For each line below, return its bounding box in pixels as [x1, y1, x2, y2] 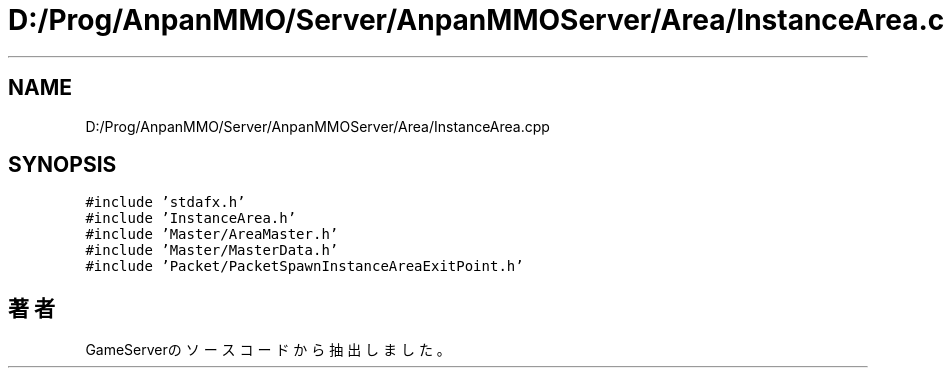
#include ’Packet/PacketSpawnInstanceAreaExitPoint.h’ [85, 258, 524, 275]
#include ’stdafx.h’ [85, 194, 246, 211]
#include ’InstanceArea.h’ [85, 210, 297, 227]
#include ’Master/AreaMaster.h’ [85, 226, 339, 243]
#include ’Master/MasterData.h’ [85, 242, 339, 259]
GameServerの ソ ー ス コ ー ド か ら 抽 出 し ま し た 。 [85, 341, 451, 359]
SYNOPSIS [8, 152, 117, 178]
